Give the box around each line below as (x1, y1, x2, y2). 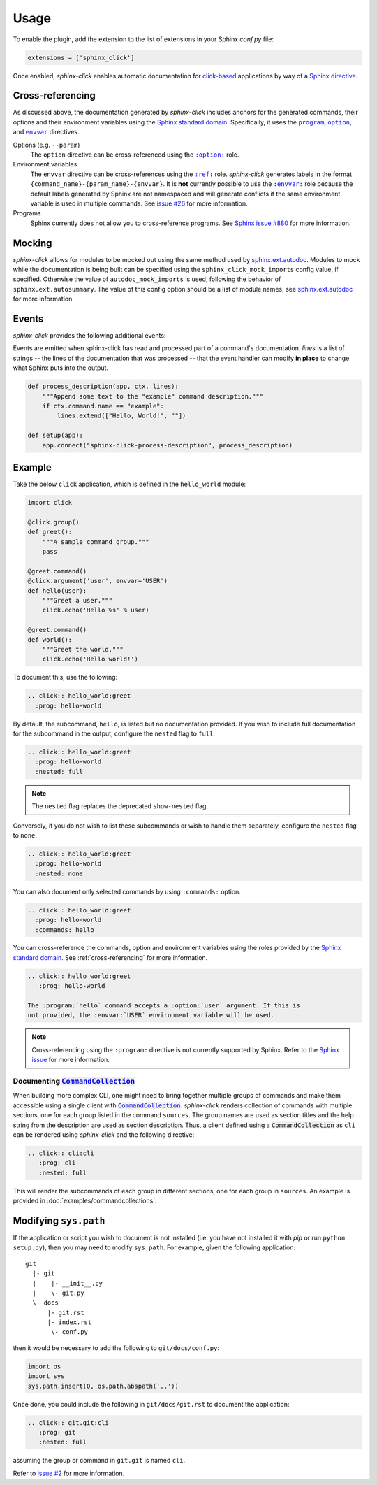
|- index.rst (47, 1319, 92, 1326)
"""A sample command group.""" (42, 538, 149, 545)
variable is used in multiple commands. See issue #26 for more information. (30, 199, 248, 208)
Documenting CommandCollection (13, 1076, 135, 1086)
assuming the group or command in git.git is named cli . (13, 1456, 185, 1465)
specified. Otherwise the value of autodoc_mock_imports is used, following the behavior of (13, 275, 281, 283)
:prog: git (38, 1428, 76, 1436)
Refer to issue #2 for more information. (13, 1469, 125, 1477)
